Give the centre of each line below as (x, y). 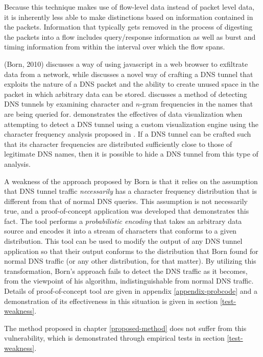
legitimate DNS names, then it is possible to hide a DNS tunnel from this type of (131, 154)
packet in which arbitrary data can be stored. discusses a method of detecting (126, 94)
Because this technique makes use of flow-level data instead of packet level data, (129, 7)
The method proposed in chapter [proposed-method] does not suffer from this (125, 328)
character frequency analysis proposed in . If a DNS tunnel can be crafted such (128, 134)
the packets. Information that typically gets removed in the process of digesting (128, 27)
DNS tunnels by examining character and (69, 104)
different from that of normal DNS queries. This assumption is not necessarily (126, 201)
